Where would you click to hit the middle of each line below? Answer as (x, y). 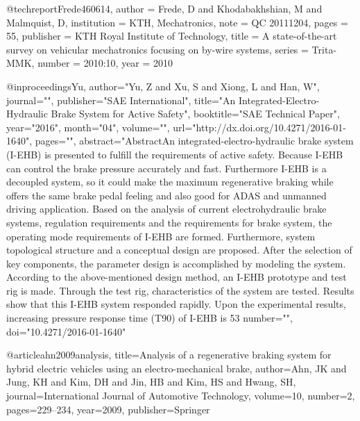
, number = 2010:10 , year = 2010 (102, 63)
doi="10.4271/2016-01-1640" (66, 331)
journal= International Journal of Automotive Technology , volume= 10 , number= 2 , (181, 396)
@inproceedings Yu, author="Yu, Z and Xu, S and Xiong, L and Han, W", (163, 86)
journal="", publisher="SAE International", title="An (121, 100)
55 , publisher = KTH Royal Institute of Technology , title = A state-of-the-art (172, 36)
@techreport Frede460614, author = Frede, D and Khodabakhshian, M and (164, 8)
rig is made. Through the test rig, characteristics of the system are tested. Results (180, 290)
